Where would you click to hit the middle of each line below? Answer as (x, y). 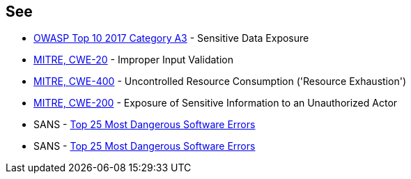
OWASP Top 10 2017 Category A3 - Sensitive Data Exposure (171, 38)
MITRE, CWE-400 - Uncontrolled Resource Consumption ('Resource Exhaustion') (220, 81)
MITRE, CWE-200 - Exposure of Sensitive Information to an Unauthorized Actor (216, 103)
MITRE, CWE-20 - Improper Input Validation (133, 60)
